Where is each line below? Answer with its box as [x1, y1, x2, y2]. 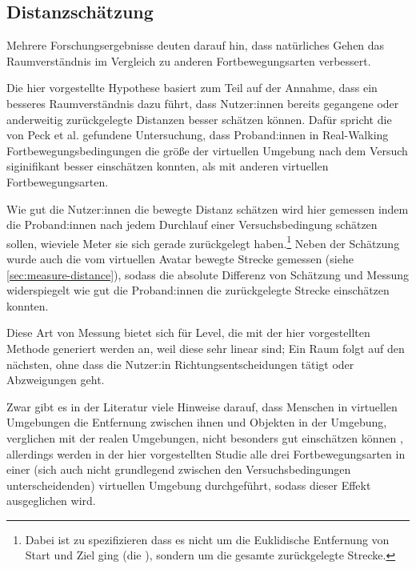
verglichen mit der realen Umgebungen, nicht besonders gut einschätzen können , [6, 429, 403, 446]
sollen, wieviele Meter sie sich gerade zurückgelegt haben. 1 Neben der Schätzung [6, 232, 400, 251]
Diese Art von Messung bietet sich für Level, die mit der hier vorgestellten [6, 324, 370, 341]
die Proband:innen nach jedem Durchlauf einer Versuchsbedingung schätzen [6, 216, 378, 233]
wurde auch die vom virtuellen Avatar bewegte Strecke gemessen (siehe [6, 250, 354, 266]
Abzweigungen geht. [6, 371, 105, 388]
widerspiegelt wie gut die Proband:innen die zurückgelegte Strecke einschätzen [6, 282, 390, 299]
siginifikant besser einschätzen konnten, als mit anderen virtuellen [6, 158, 329, 174]
